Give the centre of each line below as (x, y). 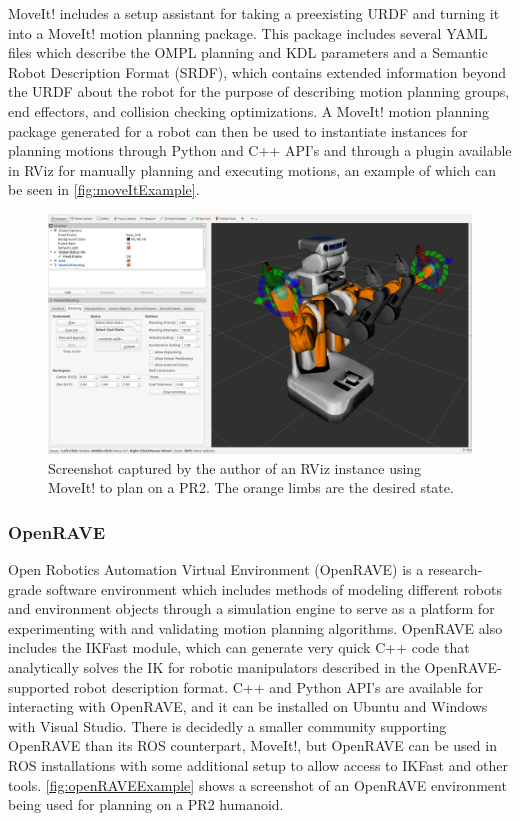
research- (455, 569)
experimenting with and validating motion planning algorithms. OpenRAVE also (255, 627)
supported (39, 686)
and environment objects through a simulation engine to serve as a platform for (251, 608)
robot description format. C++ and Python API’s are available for (278, 686)
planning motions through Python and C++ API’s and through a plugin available (260, 150)
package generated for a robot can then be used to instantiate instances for (238, 130)
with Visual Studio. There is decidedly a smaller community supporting (227, 725)
